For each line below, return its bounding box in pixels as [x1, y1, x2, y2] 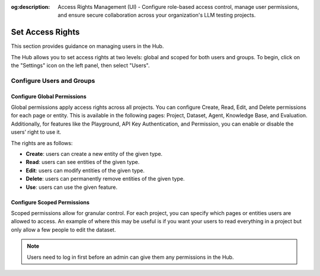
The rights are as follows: [11, 139, 73, 146]
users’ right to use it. [11, 129, 62, 136]
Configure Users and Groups [11, 76, 95, 85]
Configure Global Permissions [11, 92, 87, 100]
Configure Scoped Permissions [11, 198, 90, 206]
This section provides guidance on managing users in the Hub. [11, 43, 164, 50]
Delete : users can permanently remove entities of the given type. [25, 175, 185, 182]
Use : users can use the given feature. [25, 184, 118, 191]
